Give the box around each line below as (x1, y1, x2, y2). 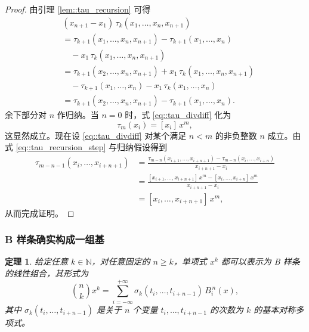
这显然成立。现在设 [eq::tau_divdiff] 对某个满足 (5, 129, 187, 141)
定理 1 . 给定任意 (5, 255, 68, 268)
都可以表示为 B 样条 (221, 255, 300, 268)
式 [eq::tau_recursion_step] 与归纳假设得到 (5, 141, 168, 153)
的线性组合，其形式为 (5, 267, 88, 280)
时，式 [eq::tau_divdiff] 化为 (125, 108, 231, 121)
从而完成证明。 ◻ (5, 206, 75, 219)
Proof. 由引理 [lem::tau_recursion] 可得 (5, 3, 151, 15)
